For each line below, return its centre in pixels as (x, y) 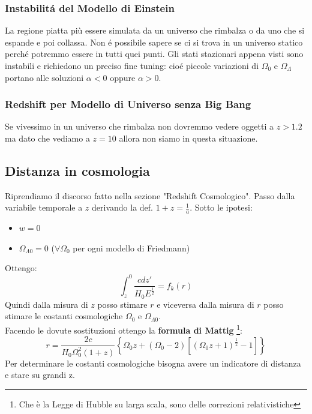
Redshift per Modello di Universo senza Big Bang (128, 104)
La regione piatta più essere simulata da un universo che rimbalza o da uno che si (155, 30)
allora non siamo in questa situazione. (188, 138)
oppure (123, 77)
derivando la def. (122, 207)
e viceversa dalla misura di (205, 304)
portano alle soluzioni (44, 77)
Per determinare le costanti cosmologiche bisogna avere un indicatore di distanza (153, 363)
